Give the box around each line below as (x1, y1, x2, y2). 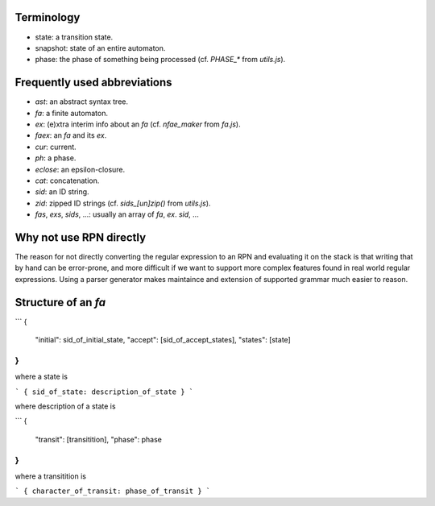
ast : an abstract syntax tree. (35, 97, 129, 106)
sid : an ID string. (35, 187, 89, 197)
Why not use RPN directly (14, 230, 147, 244)
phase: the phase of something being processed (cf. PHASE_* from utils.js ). (35, 55, 286, 64)
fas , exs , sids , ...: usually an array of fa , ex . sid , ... (35, 209, 199, 219)
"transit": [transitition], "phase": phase (35, 434, 163, 444)
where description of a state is (14, 401, 116, 411)
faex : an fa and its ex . (35, 131, 107, 140)
